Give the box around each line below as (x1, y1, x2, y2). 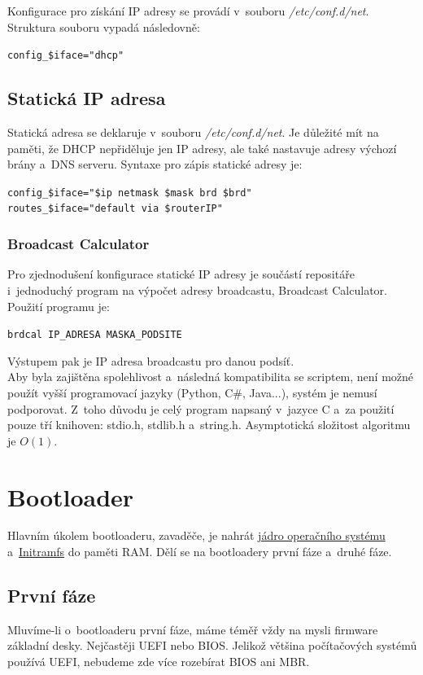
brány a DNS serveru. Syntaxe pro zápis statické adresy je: (7, 156, 303, 173)
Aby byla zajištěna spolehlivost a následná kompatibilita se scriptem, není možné (7, 368, 414, 385)
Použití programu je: (7, 297, 110, 314)
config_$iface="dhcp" (7, 50, 124, 62)
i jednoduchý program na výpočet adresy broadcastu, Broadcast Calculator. (7, 281, 387, 298)
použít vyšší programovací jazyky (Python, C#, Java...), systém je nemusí (7, 384, 377, 401)
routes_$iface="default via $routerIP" (7, 203, 223, 215)
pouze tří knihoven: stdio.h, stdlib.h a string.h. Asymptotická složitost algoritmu (7, 416, 411, 433)
